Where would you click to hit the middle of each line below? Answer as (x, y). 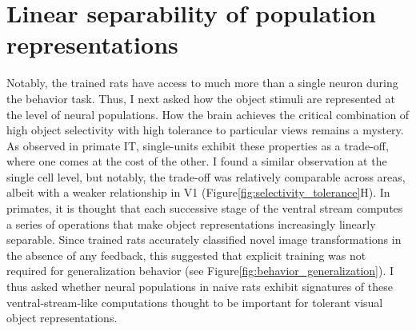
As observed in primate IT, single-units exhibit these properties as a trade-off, (198, 145)
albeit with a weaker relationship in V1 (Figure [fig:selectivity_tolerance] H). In (198, 192)
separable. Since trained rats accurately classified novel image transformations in (204, 239)
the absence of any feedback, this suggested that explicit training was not (186, 255)
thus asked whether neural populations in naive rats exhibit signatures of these (200, 287)
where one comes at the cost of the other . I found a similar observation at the (197, 161)
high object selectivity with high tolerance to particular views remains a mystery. (205, 130)
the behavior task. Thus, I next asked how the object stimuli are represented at (201, 98)
